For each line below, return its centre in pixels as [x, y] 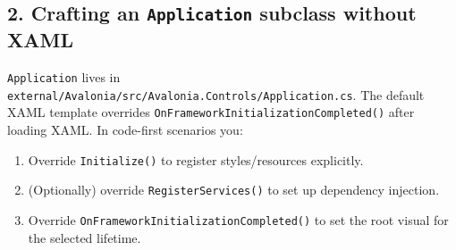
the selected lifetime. [84, 237]
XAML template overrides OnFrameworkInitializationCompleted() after [211, 112]
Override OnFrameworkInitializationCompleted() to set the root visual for [238, 220]
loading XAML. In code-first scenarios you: [125, 130]
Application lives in [64, 77]
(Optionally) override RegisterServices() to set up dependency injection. [234, 190]
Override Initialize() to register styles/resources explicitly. [196, 159]
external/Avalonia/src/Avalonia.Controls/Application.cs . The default [216, 94]
